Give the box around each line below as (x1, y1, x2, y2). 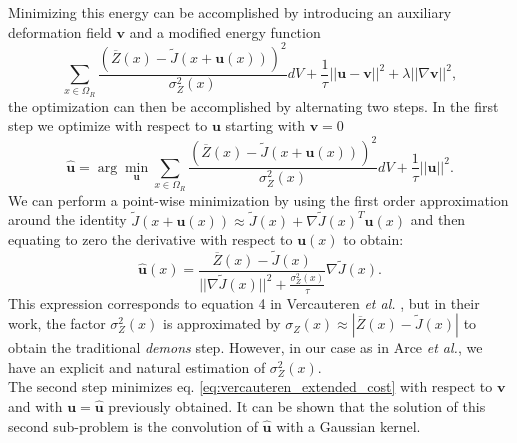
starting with (225, 115, 306, 136)
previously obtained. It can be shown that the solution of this (108, 395, 486, 416)
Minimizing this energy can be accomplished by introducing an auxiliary (8, 2, 452, 22)
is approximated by (162, 313, 281, 334)
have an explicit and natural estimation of (8, 356, 266, 377)
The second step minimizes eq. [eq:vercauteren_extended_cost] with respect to (8, 376, 493, 397)
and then (410, 209, 466, 230)
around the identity (8, 209, 127, 230)
